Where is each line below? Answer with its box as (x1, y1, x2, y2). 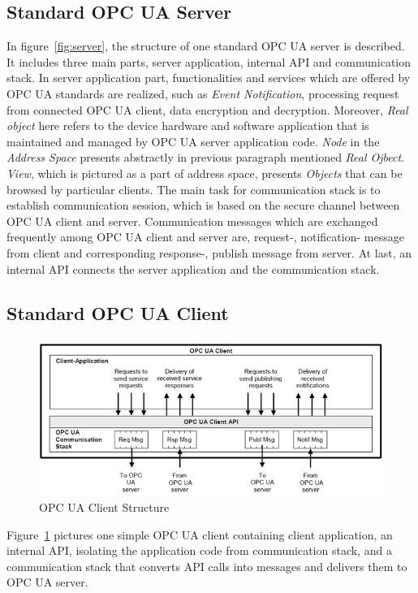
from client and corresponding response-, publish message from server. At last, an (6, 244, 412, 261)
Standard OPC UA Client (6, 300, 229, 325)
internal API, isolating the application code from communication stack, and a (6, 542, 392, 559)
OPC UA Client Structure (39, 499, 170, 516)
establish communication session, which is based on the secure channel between (6, 197, 400, 214)
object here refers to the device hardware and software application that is (6, 117, 369, 134)
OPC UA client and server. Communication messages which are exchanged (6, 212, 378, 229)
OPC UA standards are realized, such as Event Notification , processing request (6, 84, 399, 102)
